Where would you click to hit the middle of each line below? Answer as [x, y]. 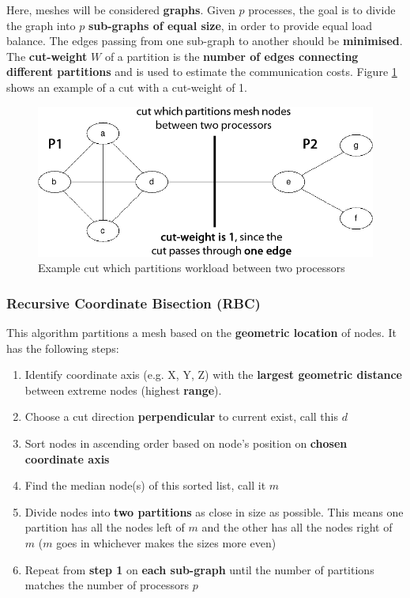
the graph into [41, 25]
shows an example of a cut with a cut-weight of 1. [127, 87]
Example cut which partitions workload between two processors [192, 268]
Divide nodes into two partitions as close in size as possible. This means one [214, 511]
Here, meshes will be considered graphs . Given [121, 9]
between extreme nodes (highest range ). [123, 390]
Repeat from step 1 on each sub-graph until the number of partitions [199, 569]
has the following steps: [63, 348]
